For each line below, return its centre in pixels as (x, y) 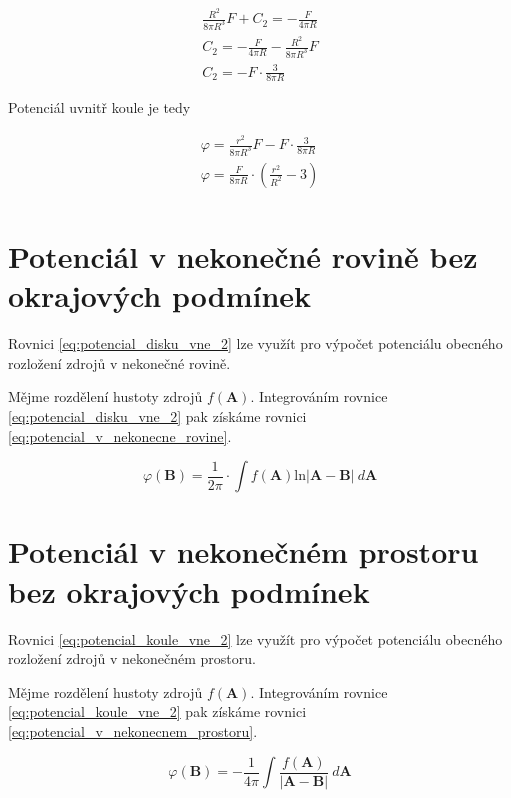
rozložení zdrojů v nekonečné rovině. (119, 362)
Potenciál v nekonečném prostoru (243, 551)
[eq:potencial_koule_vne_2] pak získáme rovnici (157, 711)
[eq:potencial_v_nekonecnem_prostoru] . (133, 730)
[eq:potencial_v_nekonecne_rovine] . (120, 435)
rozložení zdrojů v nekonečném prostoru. (132, 658)
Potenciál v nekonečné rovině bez (243, 256)
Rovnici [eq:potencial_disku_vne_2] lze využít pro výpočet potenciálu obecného (255, 343)
